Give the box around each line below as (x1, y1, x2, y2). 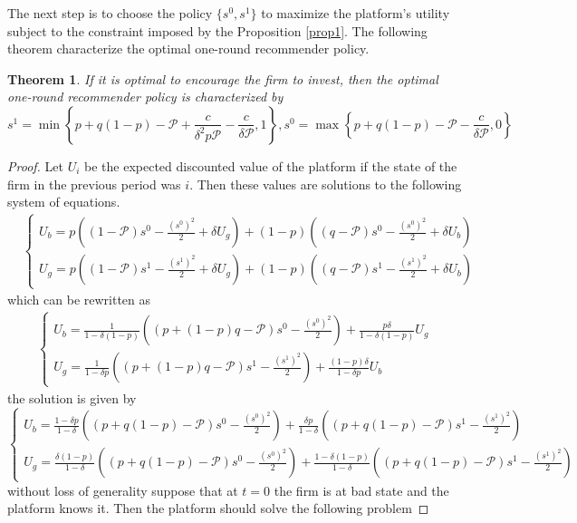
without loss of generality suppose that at (7, 480, 238, 499)
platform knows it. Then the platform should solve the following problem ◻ (7, 499, 429, 518)
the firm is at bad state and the (274, 480, 449, 499)
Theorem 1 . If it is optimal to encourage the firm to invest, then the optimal (7, 69, 438, 88)
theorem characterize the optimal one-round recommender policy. (7, 39, 370, 58)
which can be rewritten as (7, 290, 151, 309)
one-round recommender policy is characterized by (7, 87, 284, 106)
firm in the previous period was (7, 174, 181, 193)
